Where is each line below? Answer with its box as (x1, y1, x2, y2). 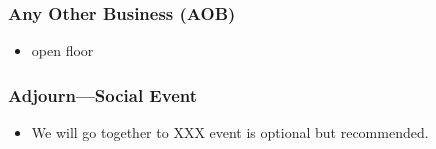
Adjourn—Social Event (8, 82, 197, 107)
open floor (31, 40, 94, 61)
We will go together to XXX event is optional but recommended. (31, 122, 429, 143)
